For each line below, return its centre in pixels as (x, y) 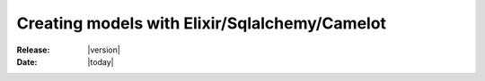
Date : (27, 61)
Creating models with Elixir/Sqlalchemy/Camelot (201, 23)
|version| (104, 50)
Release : (33, 50)
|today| (101, 61)
